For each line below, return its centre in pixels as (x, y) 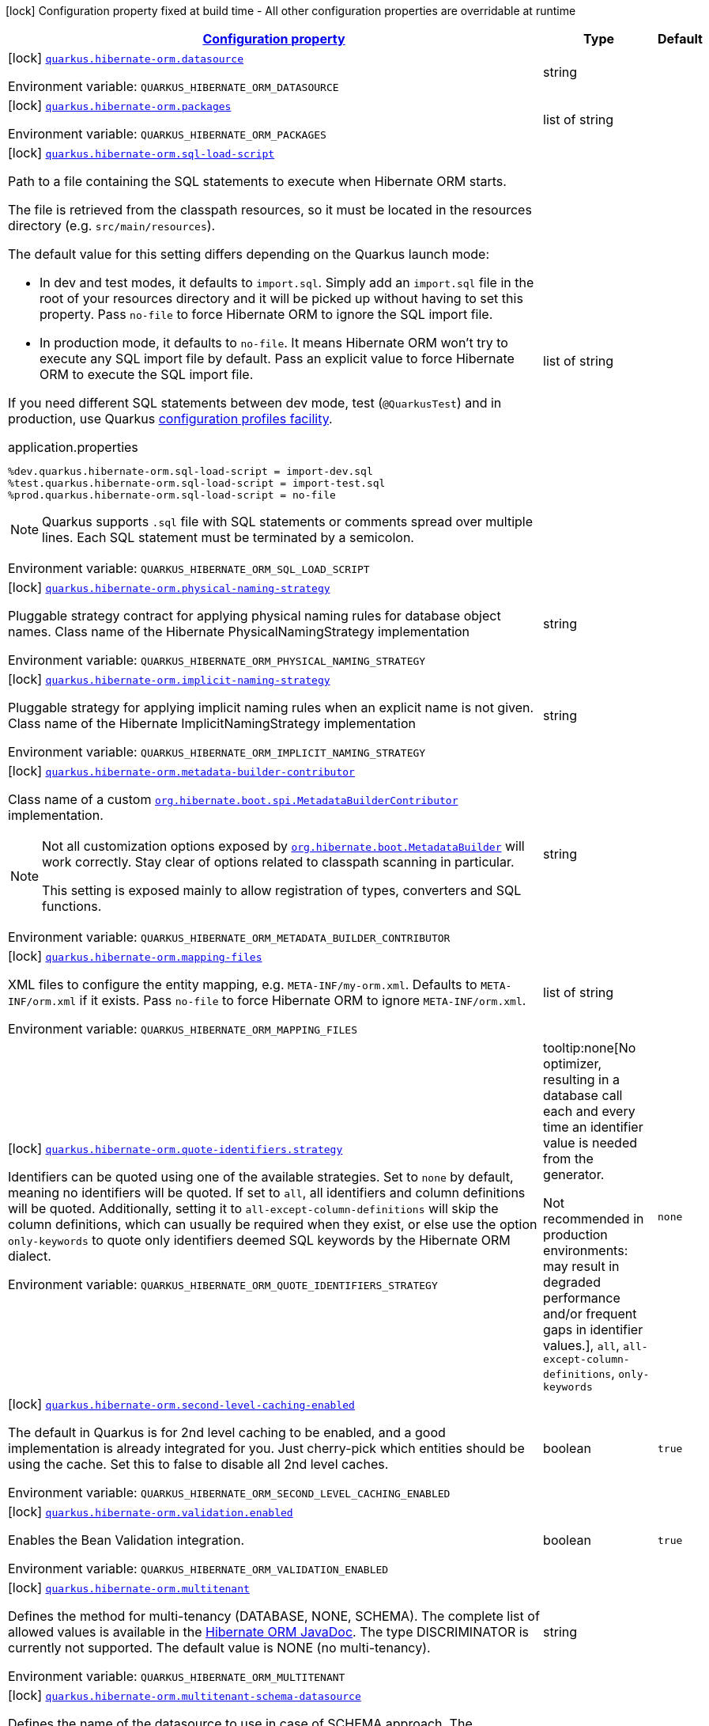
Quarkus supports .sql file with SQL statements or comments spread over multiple (288, 522)
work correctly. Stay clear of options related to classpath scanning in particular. (278, 862)
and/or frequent (590, 1314)
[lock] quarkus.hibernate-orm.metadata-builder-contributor (181, 771)
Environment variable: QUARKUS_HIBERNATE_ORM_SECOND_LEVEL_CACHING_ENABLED (229, 1493)
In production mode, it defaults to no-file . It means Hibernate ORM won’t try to (274, 343)
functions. (72, 906)
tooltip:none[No (590, 1048)
